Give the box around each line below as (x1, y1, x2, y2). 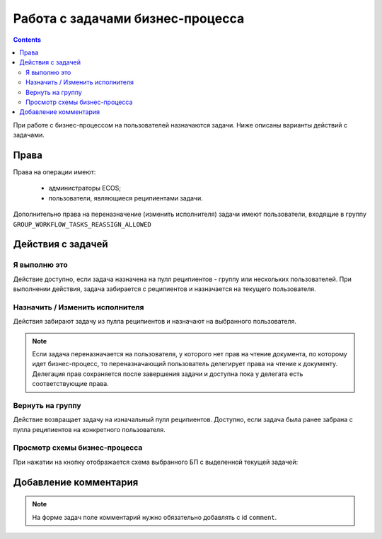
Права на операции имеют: (13, 167, 96, 176)
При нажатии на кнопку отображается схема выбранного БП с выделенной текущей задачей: (13, 458, 299, 466)
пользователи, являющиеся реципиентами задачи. (48, 193, 203, 202)
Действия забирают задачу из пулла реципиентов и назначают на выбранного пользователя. (13, 317, 297, 326)
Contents (13, 35, 42, 44)
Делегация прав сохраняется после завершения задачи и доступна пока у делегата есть (32, 369, 303, 378)
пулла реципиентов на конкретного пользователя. (13, 425, 166, 433)
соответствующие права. (32, 380, 109, 388)
